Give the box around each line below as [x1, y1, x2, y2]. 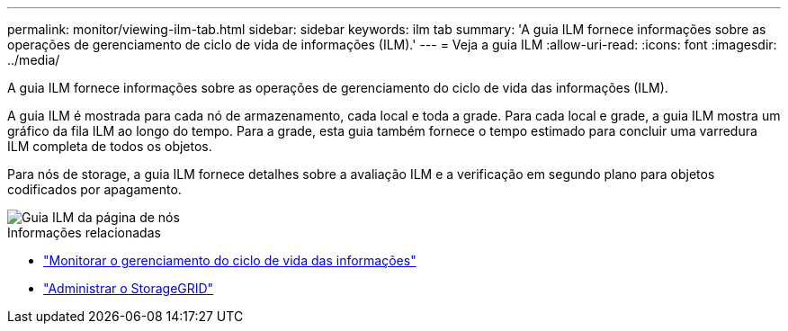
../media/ [7, 52, 60, 67]
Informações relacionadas [7, 225, 161, 240]
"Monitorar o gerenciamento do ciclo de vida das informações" [43, 253, 416, 268]
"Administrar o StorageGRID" [43, 281, 214, 296]
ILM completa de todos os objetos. [7, 139, 212, 154]
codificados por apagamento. [7, 182, 182, 197]
